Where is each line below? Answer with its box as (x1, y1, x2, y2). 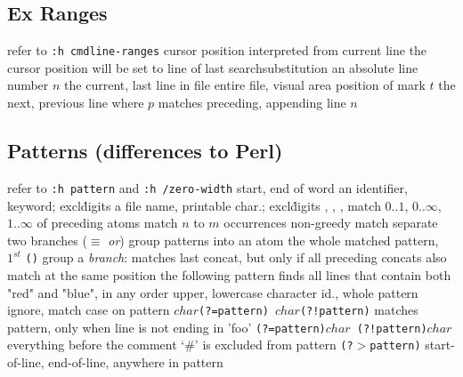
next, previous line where (7, 93, 144, 112)
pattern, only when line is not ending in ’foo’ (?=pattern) (7, 317, 326, 336)
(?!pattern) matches (299, 301, 418, 319)
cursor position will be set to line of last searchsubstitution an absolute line (7, 58, 418, 76)
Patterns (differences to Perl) (7, 137, 283, 164)
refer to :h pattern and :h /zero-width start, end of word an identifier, (7, 178, 408, 197)
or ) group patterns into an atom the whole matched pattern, (108, 230, 439, 249)
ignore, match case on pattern (7, 301, 170, 319)
